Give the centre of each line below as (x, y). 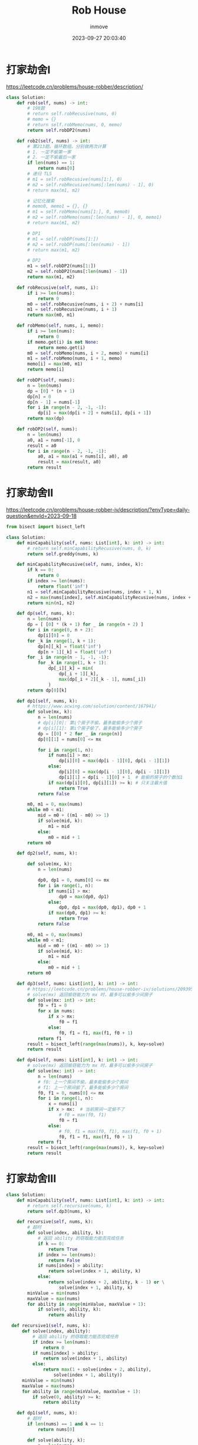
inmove (99, 27)
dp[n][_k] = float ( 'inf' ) (69, 646)
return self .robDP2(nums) (59, 130)
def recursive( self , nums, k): (55, 1222)
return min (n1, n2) (51, 603)
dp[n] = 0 (39, 396)
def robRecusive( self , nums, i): (58, 287)
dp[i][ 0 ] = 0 (53, 635)
